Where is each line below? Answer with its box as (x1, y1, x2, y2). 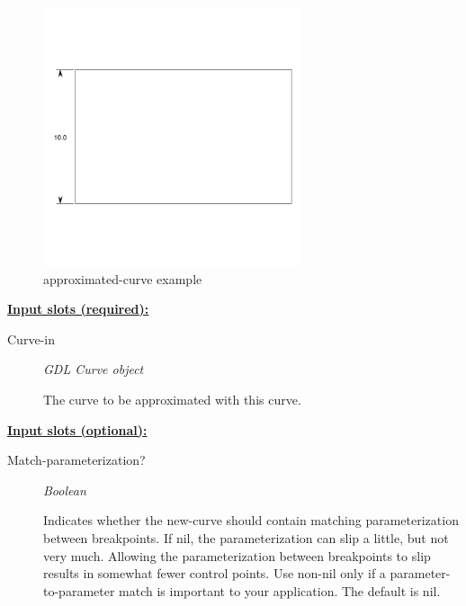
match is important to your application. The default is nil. (119, 581, 441, 600)
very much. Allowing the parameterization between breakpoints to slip (43, 546, 431, 565)
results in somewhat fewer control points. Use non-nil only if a (43, 564, 386, 583)
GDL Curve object (43, 360, 144, 379)
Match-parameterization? (7, 450, 146, 469)
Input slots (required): (7, 299, 149, 318)
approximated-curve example (43, 269, 202, 288)
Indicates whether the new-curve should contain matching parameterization (43, 511, 459, 530)
